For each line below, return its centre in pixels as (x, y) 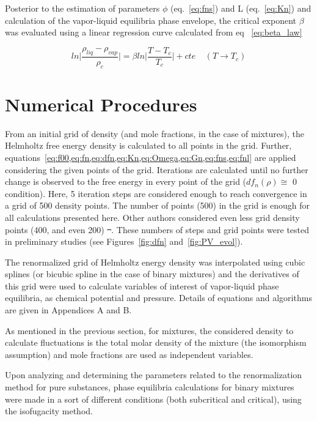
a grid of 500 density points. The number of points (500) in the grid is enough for (158, 205)
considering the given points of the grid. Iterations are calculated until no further (157, 169)
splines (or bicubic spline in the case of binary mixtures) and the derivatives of (152, 274)
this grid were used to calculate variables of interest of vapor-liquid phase (142, 285)
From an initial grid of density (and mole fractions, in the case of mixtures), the (155, 133)
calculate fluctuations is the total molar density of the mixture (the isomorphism (156, 342)
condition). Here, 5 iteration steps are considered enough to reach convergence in (156, 193)
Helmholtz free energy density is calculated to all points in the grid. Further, (148, 145)
